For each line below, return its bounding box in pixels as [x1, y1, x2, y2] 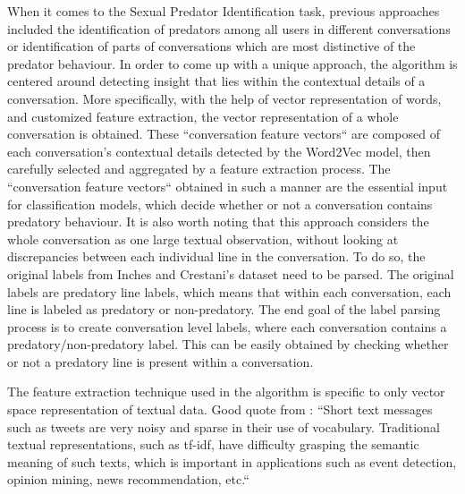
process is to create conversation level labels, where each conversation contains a [7, 317, 447, 336]
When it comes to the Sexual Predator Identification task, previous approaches [7, 2, 440, 20]
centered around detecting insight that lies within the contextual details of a [7, 72, 426, 90]
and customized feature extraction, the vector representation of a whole [7, 106, 399, 125]
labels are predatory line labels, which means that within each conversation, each [7, 282, 452, 301]
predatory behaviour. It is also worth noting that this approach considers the [7, 212, 429, 231]
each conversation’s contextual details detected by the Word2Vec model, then [7, 141, 431, 160]
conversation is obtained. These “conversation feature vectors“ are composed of [7, 124, 440, 143]
